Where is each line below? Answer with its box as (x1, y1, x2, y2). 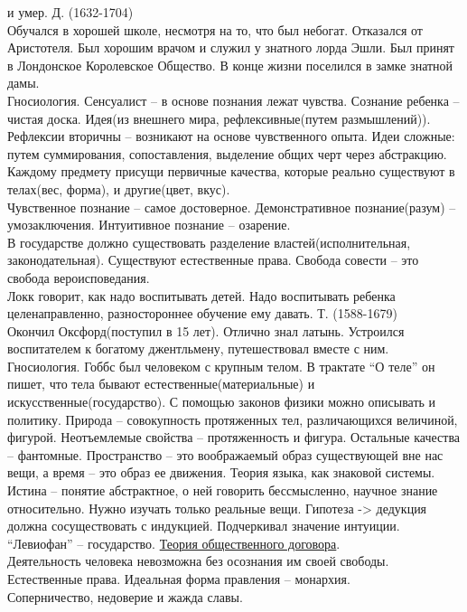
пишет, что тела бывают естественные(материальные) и (7, 374, 315, 393)
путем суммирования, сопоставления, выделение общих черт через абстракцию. (7, 144, 447, 163)
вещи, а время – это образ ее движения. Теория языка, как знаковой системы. (7, 463, 435, 482)
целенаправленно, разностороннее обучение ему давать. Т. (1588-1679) (7, 304, 397, 323)
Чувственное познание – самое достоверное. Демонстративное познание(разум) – (7, 197, 456, 216)
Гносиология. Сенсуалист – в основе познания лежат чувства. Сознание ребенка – (7, 90, 460, 109)
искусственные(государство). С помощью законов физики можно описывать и (7, 392, 436, 411)
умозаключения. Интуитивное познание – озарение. (7, 215, 291, 234)
